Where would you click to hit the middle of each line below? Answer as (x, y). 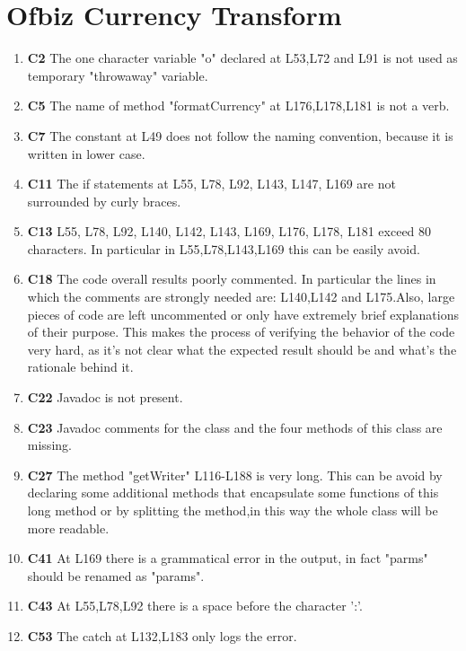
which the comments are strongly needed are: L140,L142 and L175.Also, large (241, 297)
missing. (49, 445)
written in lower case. (86, 153)
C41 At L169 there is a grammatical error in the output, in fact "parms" (228, 558)
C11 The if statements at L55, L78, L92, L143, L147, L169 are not (211, 184)
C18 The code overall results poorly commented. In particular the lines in (232, 279)
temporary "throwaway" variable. (118, 75)
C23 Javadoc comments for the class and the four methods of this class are (235, 427)
